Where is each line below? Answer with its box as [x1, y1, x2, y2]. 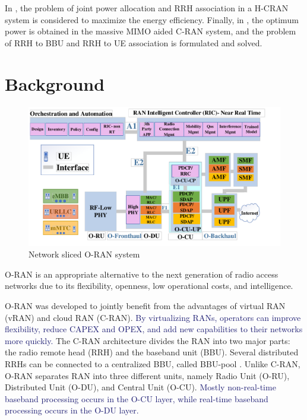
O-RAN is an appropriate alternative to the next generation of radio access [5, 268, 278, 280]
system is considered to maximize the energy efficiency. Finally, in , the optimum [5, 13, 299, 26]
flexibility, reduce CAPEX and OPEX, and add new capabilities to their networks [5, 323, 303, 335]
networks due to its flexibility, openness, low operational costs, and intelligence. [5, 279, 293, 292]
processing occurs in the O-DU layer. [5, 404, 139, 416]
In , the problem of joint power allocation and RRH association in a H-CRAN [5, 2, 289, 14]
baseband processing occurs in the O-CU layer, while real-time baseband [5, 392, 268, 405]
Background [5, 71, 105, 96]
